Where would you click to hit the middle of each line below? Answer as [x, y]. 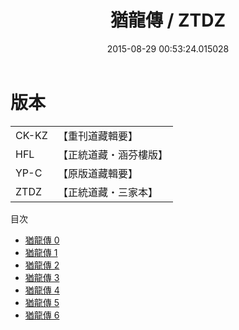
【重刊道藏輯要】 [97, 136]
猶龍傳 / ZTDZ [168, 20]
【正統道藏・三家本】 [107, 192]
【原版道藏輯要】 [97, 173]
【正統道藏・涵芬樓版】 [112, 154]
